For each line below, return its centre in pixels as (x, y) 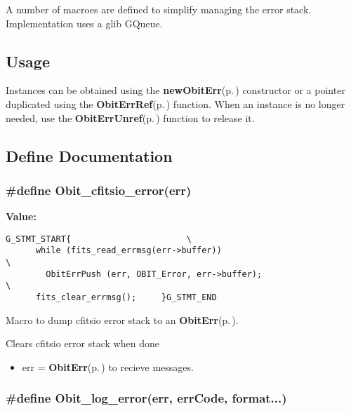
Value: (21, 216)
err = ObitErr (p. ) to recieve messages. (108, 366)
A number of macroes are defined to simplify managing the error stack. (159, 9)
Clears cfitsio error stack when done (82, 343)
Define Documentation (89, 155)
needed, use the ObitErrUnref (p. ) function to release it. (130, 117)
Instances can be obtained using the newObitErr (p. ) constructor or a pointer (175, 90)
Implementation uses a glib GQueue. (84, 23)
